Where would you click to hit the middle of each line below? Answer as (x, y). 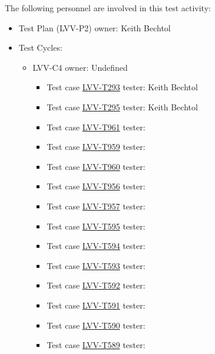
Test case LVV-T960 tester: (96, 166)
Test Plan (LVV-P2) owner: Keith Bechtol (95, 27)
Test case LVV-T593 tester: (96, 265)
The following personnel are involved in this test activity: (108, 8)
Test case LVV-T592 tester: (96, 285)
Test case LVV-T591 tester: (96, 305)
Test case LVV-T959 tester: (96, 147)
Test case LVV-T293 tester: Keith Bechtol (122, 87)
